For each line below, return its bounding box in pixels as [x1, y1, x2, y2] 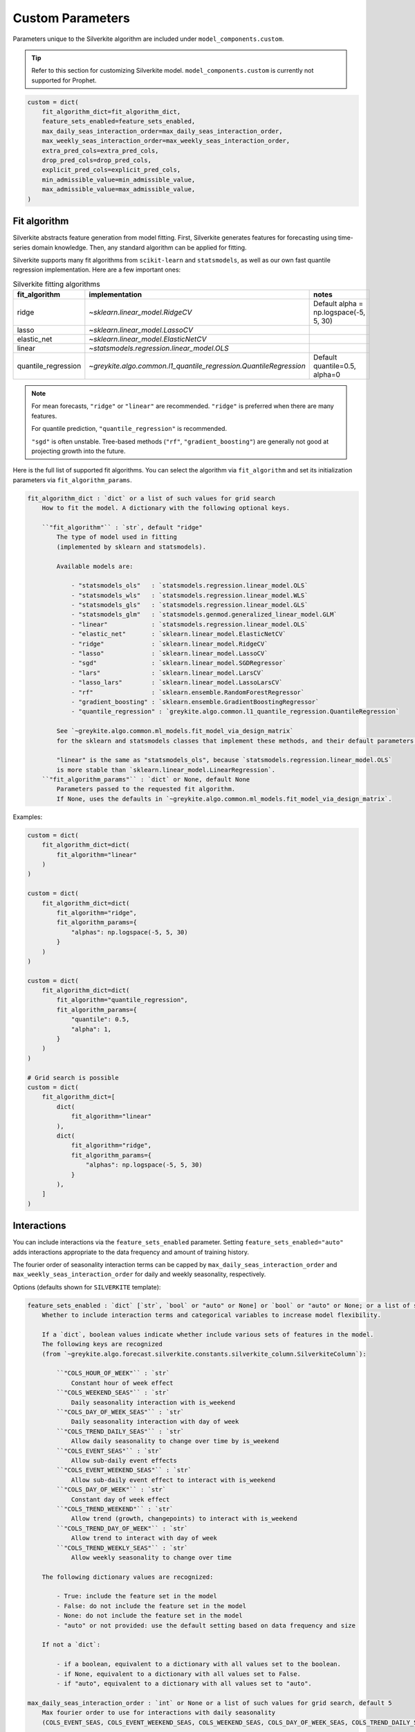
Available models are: [56, 562, 134, 570]
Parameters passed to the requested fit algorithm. [56, 785, 236, 793]
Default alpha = [313, 299, 364, 308]
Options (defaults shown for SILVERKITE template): [12, 1282, 161, 1291]
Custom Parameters [12, 10, 131, 26]
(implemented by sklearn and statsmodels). [56, 542, 207, 551]
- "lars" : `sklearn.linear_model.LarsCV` [71, 669, 265, 677]
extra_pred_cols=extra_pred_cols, [41, 146, 159, 154]
